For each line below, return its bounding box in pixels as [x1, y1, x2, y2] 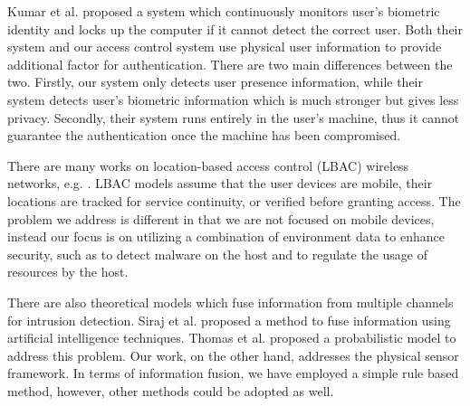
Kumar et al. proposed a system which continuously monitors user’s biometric [7, 2, 440, 20]
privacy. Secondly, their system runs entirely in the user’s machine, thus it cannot [7, 108, 460, 127]
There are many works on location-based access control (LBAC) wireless [7, 156, 409, 175]
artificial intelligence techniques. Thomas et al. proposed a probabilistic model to [7, 328, 456, 347]
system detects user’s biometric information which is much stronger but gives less [7, 90, 459, 109]
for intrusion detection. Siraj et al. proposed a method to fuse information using [7, 310, 451, 329]
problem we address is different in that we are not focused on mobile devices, [7, 209, 435, 228]
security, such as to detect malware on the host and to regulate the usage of [7, 244, 428, 263]
